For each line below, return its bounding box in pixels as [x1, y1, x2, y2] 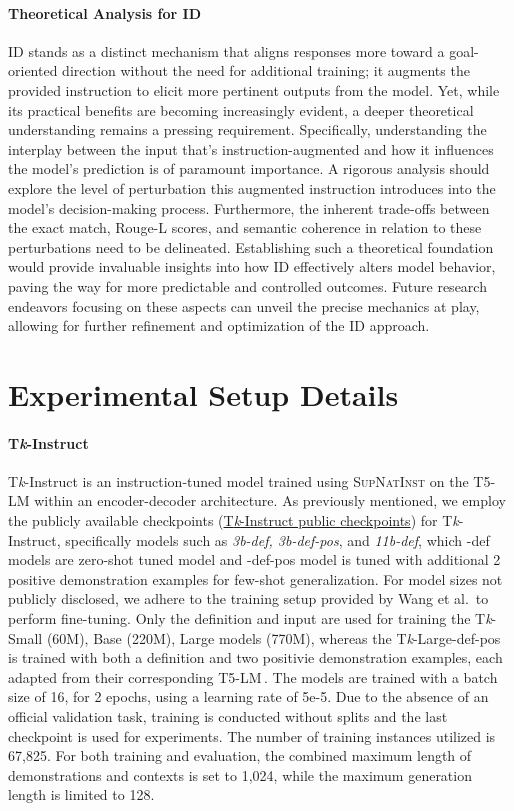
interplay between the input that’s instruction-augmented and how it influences [8, 138, 494, 159]
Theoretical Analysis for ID [8, 2, 201, 23]
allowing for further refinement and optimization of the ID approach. [8, 315, 430, 336]
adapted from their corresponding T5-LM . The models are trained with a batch [8, 666, 498, 687]
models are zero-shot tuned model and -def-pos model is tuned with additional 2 [8, 549, 501, 570]
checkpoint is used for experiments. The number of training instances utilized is [8, 725, 496, 746]
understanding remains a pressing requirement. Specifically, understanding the [8, 119, 487, 140]
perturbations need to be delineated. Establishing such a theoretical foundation [8, 236, 494, 257]
